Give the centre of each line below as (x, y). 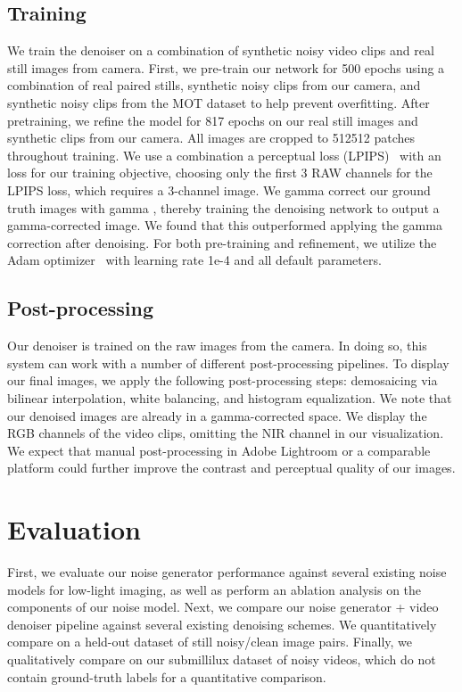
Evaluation (74, 529)
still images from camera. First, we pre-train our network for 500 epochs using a (226, 67)
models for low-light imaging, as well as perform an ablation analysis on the (214, 589)
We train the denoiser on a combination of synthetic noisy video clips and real (221, 50)
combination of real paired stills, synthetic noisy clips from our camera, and (214, 85)
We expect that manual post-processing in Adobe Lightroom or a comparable (219, 450)
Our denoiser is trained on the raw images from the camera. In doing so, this (217, 346)
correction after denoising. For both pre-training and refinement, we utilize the (222, 242)
